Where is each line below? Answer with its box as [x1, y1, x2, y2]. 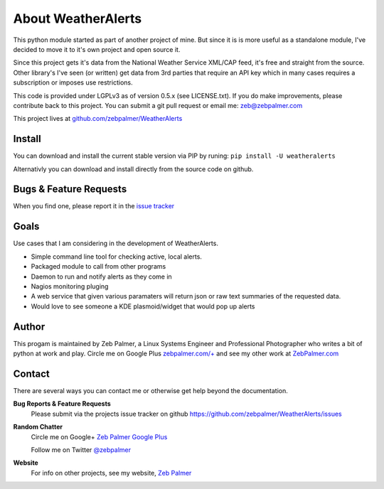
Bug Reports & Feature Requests [13, 399, 112, 408]
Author [13, 321, 46, 333]
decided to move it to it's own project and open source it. [13, 45, 181, 53]
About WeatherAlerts [13, 11, 142, 26]
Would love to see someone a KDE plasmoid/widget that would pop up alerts [31, 302, 255, 311]
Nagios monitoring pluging [31, 281, 109, 291]
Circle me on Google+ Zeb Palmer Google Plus [31, 432, 168, 441]
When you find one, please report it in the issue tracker [13, 202, 175, 210]
